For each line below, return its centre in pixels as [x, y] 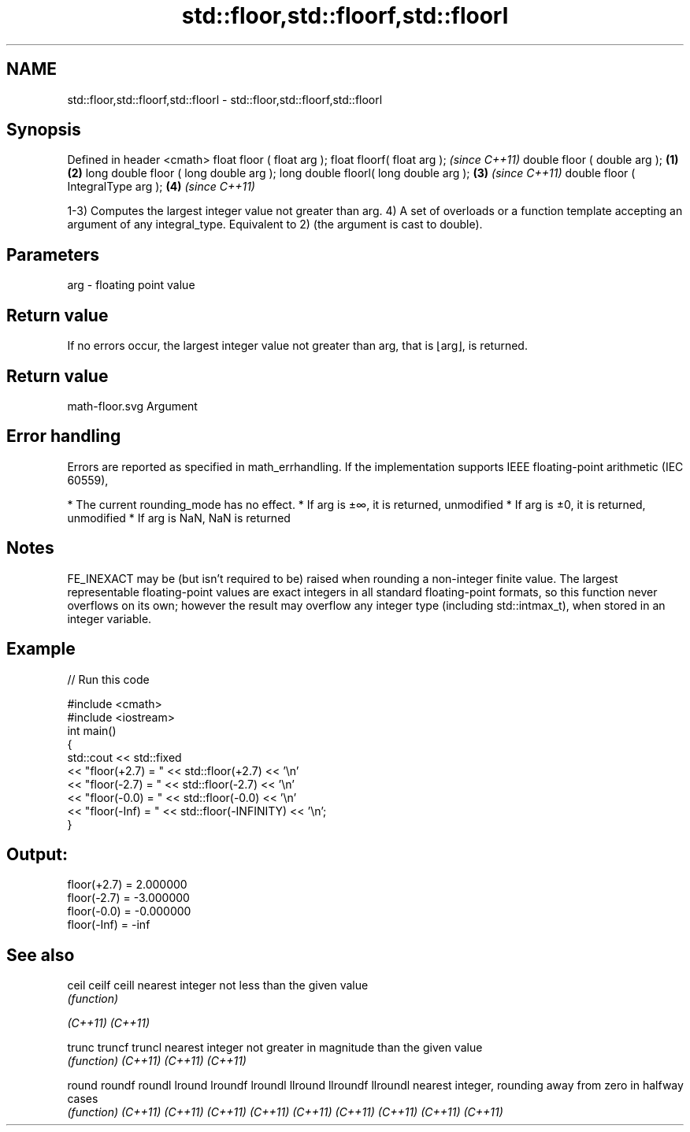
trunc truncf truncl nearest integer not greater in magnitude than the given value [275, 1048]
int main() [92, 730]
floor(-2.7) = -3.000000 [128, 898]
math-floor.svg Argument [132, 406]
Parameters [53, 254]
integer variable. [109, 618]
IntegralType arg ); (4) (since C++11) [161, 187]
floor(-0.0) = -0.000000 [129, 911]
